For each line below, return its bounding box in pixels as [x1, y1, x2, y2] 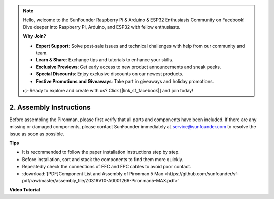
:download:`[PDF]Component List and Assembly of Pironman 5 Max [22, 170, 163, 177]
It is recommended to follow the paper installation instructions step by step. [22, 149, 180, 155]
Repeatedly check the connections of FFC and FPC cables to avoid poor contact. [22, 164, 191, 170]
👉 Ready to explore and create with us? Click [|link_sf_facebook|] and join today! [23, 87, 193, 93]
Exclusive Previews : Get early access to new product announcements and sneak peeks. [36, 64, 221, 70]
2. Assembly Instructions [9, 103, 91, 111]
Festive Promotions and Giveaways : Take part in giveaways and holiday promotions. [36, 78, 214, 84]
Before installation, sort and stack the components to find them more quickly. [22, 156, 184, 162]
